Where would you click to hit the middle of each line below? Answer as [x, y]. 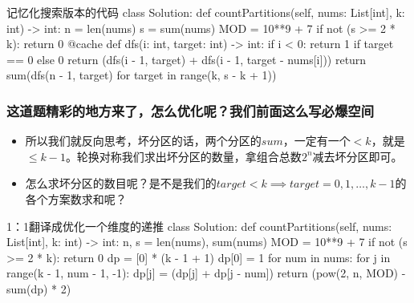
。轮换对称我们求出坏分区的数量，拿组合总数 [183, 156]
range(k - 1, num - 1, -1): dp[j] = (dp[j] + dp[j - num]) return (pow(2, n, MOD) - [206, 273]
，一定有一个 [317, 141]
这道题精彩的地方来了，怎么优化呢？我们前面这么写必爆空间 [191, 110]
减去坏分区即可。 [357, 156]
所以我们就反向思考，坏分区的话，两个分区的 [143, 141]
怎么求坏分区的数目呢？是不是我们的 [121, 183]
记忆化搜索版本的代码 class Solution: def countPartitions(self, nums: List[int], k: [206, 12]
